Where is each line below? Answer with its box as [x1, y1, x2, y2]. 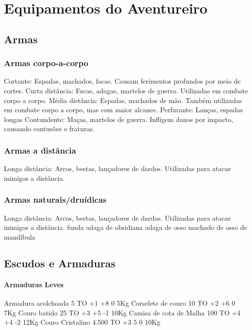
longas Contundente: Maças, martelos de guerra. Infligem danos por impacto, [4, 114, 234, 124]
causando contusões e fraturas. [4, 123, 95, 134]
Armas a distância [4, 144, 76, 156]
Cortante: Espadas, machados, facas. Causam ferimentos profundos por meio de [4, 76, 241, 86]
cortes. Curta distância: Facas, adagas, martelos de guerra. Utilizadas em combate [4, 85, 248, 95]
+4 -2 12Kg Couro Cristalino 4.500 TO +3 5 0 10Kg [4, 317, 161, 327]
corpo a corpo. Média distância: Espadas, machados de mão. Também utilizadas [4, 95, 242, 105]
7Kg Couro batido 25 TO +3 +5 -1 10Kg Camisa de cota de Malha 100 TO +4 [4, 307, 241, 317]
